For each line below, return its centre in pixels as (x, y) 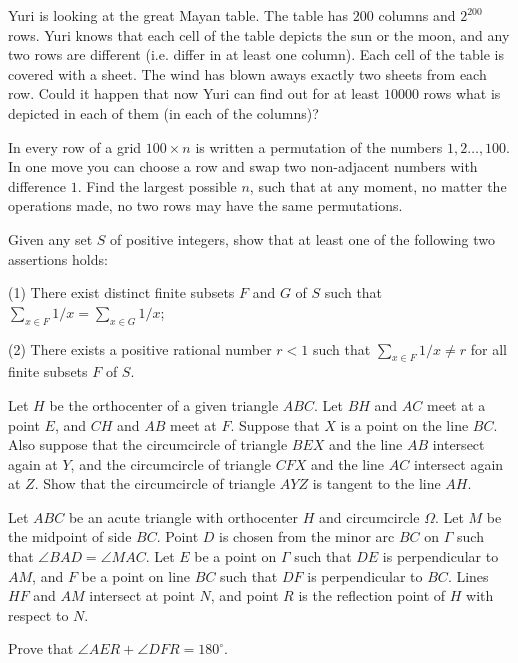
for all (488, 348)
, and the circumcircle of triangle (170, 463)
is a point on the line (404, 424)
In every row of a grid (75, 146)
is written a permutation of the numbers (319, 146)
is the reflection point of (372, 595)
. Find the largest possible (157, 185)
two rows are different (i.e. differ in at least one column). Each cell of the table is (256, 54)
